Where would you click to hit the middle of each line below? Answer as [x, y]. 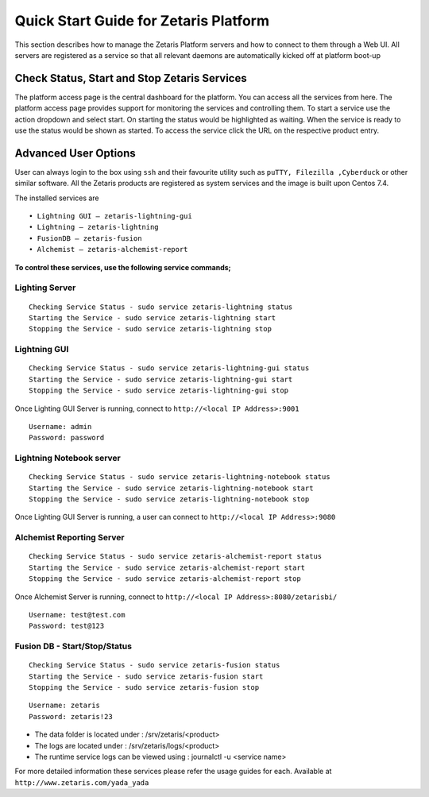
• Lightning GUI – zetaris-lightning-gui [110, 216]
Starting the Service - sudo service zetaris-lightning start [153, 318]
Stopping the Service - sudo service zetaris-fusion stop [144, 688]
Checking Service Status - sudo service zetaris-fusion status [155, 665]
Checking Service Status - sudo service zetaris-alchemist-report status [176, 557]
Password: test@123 [67, 626]
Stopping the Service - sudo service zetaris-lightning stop [150, 329]
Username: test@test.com [77, 615]
